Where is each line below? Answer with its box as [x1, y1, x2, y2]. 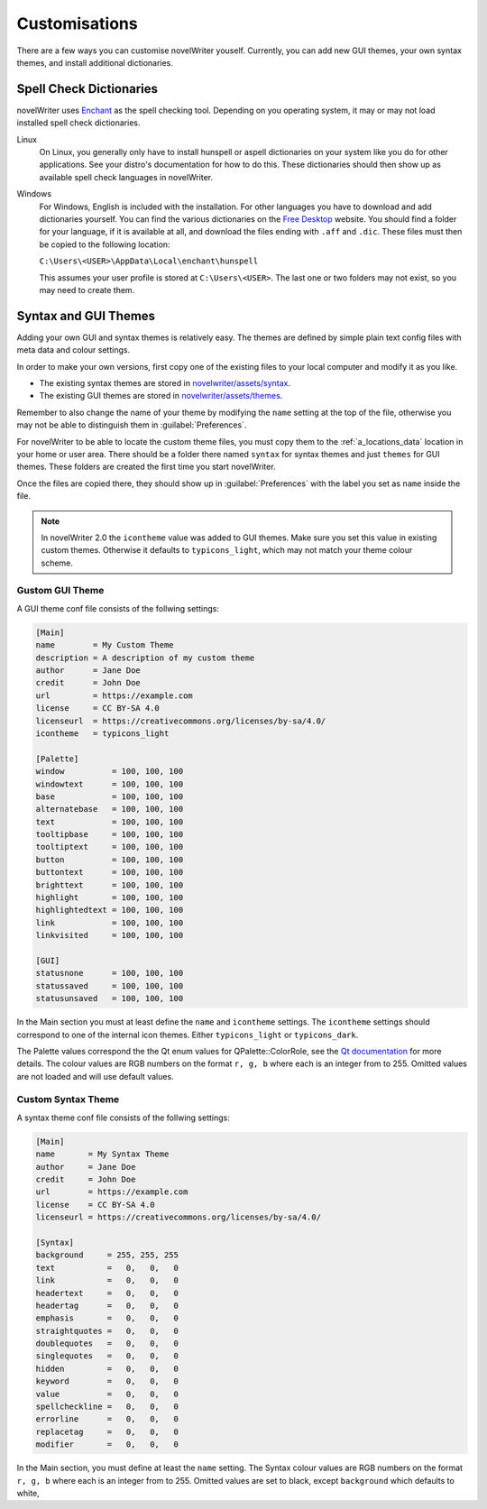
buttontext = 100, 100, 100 [35, 867, 184, 878]
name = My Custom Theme [35, 640, 175, 650]
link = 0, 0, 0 [35, 1275, 179, 1285]
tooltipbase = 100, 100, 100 [35, 830, 184, 840]
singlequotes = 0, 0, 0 [35, 1351, 179, 1361]
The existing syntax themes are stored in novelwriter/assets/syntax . [39, 378, 291, 388]
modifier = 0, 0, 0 [35, 1440, 179, 1449]
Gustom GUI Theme [16, 584, 105, 597]
